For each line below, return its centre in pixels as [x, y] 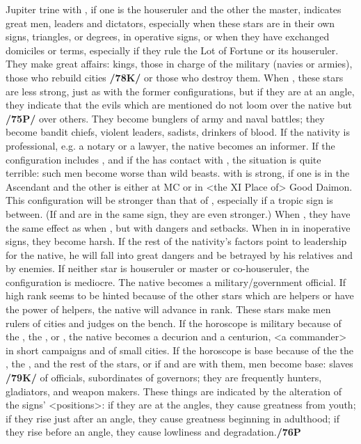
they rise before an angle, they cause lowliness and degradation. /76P [153, 432]
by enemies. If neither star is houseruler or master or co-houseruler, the [158, 268]
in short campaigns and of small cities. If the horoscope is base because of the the [179, 350]
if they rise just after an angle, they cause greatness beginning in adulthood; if [173, 418]
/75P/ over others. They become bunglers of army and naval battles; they [165, 118]
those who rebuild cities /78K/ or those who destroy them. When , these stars [175, 77]
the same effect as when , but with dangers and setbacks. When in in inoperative [178, 227]
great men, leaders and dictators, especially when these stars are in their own [170, 23]
